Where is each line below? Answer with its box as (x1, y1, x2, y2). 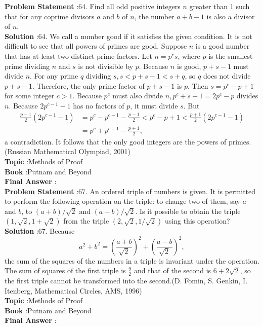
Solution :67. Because (5, 226, 75, 236)
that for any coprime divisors (5, 11, 95, 21)
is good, (177, 60, 201, 71)
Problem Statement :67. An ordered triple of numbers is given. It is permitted (5, 186, 256, 196)
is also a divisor (206, 11, 255, 21)
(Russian (5, 146, 31, 157)
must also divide (112, 90, 163, 101)
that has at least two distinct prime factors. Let (5, 50, 152, 61)
